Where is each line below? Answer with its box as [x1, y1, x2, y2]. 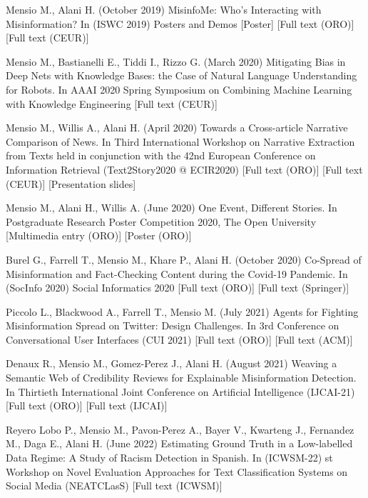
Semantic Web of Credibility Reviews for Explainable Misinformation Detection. [6, 370, 357, 385]
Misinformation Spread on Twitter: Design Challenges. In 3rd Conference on [6, 318, 339, 333]
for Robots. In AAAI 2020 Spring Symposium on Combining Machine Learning [6, 81, 352, 96]
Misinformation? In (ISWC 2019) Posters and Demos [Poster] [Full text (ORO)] [6, 16, 354, 31]
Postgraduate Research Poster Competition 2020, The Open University [6, 214, 317, 229]
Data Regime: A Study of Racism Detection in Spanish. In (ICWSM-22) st [6, 450, 333, 465]
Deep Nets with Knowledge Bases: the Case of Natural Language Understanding [6, 68, 357, 83]
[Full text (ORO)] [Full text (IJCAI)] [6, 398, 168, 413]
